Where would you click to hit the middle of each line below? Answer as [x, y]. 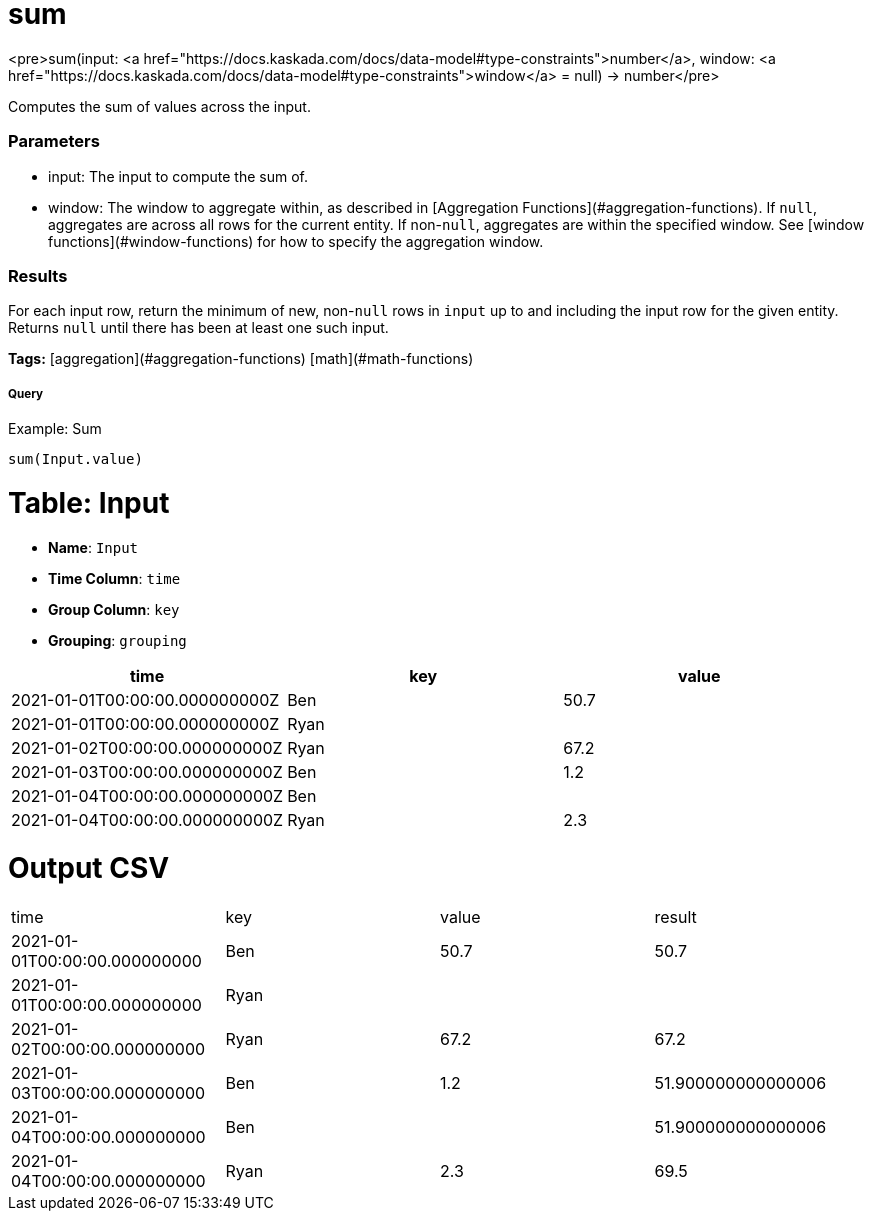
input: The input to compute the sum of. [178, 176]
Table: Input [89, 502]
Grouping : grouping [117, 640]
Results [38, 275]
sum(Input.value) [75, 459]
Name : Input [93, 547]
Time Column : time [114, 578]
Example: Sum [55, 429]
